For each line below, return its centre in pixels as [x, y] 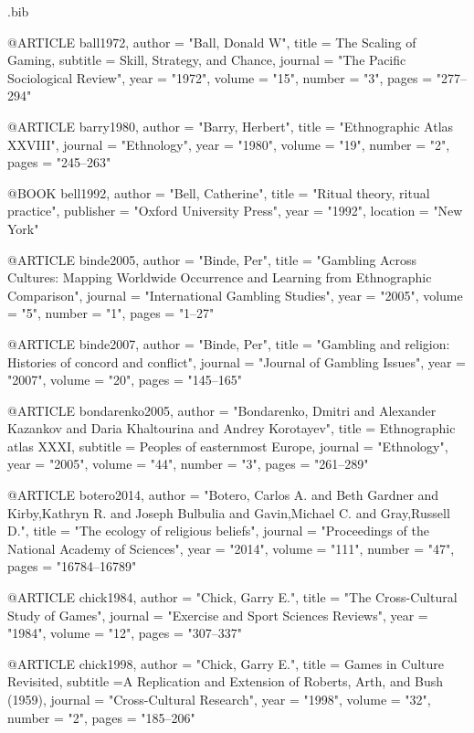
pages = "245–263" [59, 162]
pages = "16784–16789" [72, 566]
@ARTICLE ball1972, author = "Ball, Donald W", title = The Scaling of [212, 42]
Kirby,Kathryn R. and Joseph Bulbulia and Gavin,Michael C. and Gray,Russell [229, 512]
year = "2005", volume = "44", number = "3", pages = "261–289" [188, 464]
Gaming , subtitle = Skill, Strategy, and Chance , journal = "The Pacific [207, 60]
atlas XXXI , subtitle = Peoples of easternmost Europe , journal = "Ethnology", [228, 446]
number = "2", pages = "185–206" [101, 717]
